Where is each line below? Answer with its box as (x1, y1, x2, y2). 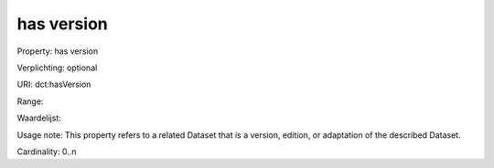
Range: (16, 96, 44, 107)
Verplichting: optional (16, 62, 98, 73)
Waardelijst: (16, 112, 61, 123)
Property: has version (16, 46, 99, 57)
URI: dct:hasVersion (16, 79, 91, 90)
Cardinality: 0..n (16, 146, 77, 157)
